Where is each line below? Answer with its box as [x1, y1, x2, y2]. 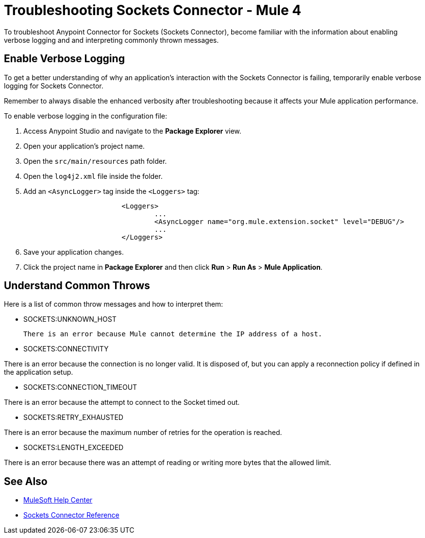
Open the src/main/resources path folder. [23, 156, 167, 165]
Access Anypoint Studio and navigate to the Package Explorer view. [23, 126, 241, 135]
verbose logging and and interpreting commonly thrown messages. [4, 35, 219, 44]
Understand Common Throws [4, 279, 150, 292]
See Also [4, 475, 48, 487]
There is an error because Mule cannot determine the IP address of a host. [23, 330, 323, 338]
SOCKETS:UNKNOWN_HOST [23, 315, 117, 324]
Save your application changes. [23, 247, 124, 256]
